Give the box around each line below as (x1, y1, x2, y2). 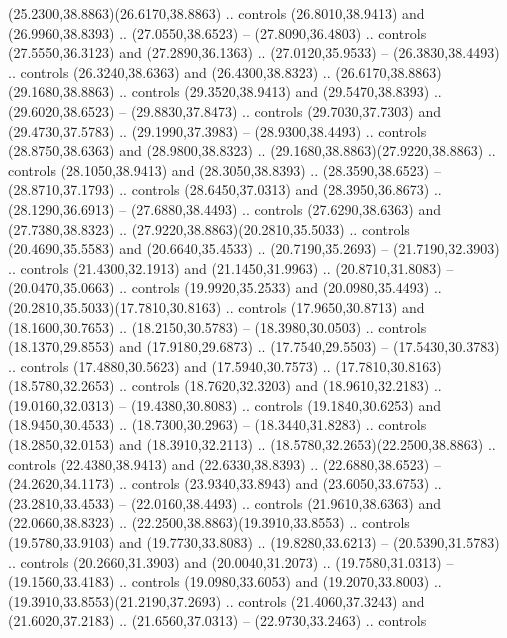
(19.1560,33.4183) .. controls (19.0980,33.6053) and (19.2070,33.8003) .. (8, 571, 442, 592)
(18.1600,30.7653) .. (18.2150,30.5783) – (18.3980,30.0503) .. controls (8, 316, 427, 337)
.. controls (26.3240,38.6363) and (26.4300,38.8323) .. (8, 61, 331, 82)
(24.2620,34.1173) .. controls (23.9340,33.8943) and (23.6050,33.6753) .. (8, 473, 442, 494)
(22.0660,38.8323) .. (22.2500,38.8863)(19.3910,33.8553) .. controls (8, 512, 410, 533)
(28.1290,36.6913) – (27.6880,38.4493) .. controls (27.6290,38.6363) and (8, 198, 441, 219)
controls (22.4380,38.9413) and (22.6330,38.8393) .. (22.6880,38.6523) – (8, 453, 441, 474)
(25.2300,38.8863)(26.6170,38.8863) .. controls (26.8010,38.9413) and (8, 3, 425, 23)
